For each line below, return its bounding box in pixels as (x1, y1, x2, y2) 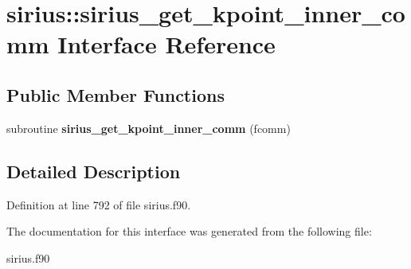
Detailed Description (6, 158, 181, 183)
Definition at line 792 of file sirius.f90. (6, 196, 191, 212)
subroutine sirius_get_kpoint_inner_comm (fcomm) (6, 119, 291, 136)
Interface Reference (57, 28, 276, 60)
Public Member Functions (6, 82, 225, 107)
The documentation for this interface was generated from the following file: (6, 223, 372, 240)
